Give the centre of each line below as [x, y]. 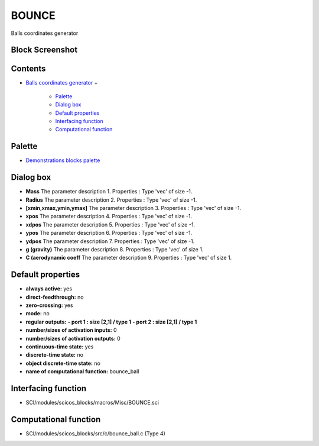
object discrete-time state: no [63, 363]
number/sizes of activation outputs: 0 [73, 338]
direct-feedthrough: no [55, 297]
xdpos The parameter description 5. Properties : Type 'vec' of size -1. [110, 224]
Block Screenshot [44, 50]
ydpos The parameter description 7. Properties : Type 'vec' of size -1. [110, 241]
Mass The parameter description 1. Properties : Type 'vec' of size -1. [109, 192]
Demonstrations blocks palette [63, 160]
